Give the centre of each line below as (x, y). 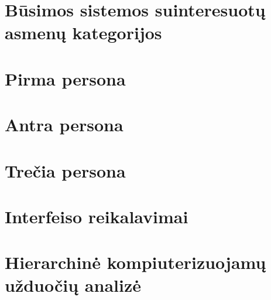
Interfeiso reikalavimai (97, 216)
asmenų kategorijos (83, 33)
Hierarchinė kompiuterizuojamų (135, 262)
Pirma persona (65, 78)
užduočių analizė (73, 285)
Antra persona (64, 125)
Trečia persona (65, 170)
